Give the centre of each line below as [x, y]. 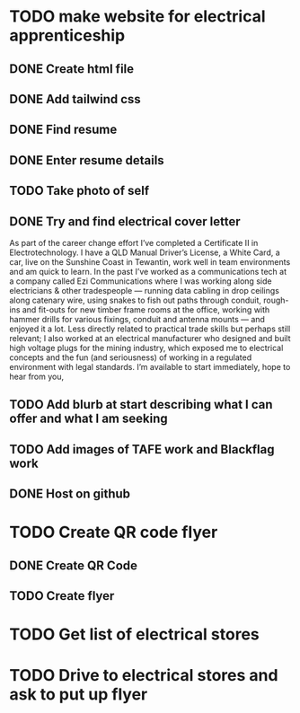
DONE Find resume [63, 130]
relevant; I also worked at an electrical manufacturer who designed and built [150, 338]
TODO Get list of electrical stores [134, 634]
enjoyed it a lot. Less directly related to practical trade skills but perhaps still [150, 329]
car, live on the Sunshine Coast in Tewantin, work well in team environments [150, 261]
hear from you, [37, 376]
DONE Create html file [72, 69]
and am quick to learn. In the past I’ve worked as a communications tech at [148, 271]
